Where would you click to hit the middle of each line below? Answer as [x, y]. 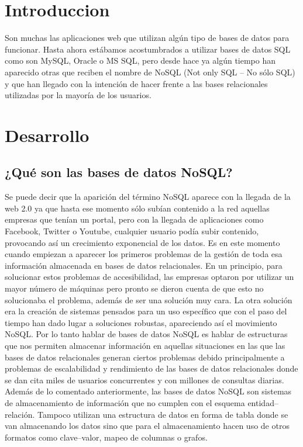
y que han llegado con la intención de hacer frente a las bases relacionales [136, 83]
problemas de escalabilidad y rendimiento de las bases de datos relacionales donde [151, 368]
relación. [20, 414]
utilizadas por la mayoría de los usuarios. [78, 95]
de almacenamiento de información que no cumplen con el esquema [125, 402]
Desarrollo [47, 135]
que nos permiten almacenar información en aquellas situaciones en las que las [145, 345]
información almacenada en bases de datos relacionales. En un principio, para [144, 265]
